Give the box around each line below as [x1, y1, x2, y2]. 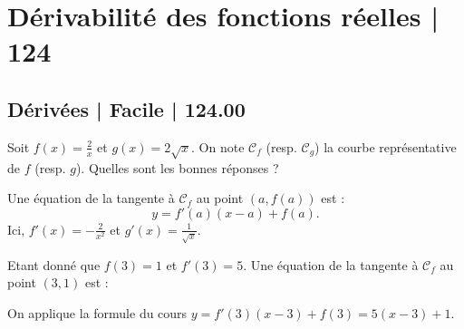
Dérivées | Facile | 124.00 [7, 94, 246, 122]
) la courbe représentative [314, 137, 457, 156]
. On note [191, 137, 245, 156]
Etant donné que [7, 255, 101, 274]
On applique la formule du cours [7, 303, 188, 322]
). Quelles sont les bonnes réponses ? [75, 158, 279, 177]
